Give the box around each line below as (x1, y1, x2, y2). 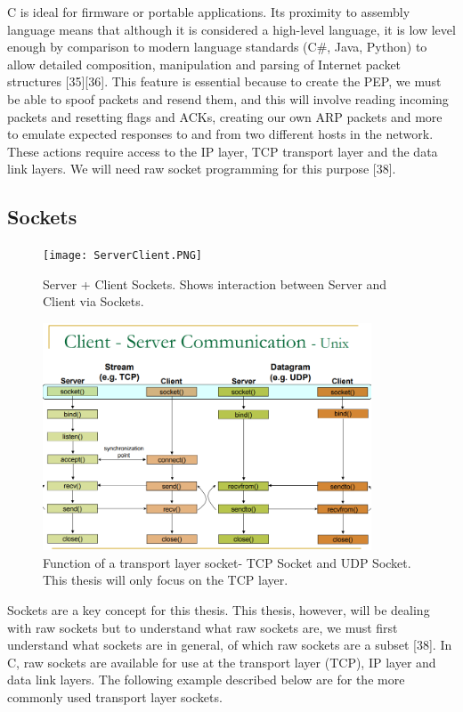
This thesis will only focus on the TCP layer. (43, 570, 288, 589)
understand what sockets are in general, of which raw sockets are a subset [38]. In (7, 635, 452, 654)
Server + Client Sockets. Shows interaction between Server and (43, 274, 387, 293)
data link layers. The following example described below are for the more (7, 670, 405, 689)
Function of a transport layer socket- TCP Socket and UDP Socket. (43, 553, 411, 571)
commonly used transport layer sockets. (7, 687, 223, 706)
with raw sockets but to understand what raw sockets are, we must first (7, 618, 398, 636)
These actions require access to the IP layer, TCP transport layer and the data (7, 142, 438, 160)
